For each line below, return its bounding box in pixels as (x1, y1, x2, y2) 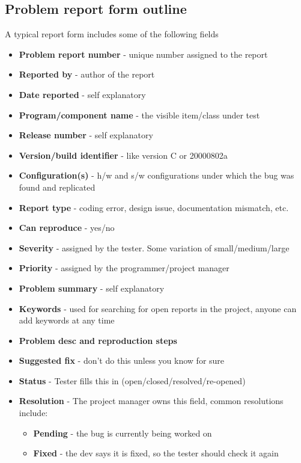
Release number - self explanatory (19, 129, 153, 141)
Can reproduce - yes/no (19, 221, 115, 234)
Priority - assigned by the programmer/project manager (19, 262, 230, 274)
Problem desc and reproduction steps (19, 334, 177, 346)
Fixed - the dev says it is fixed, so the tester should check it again (33, 447, 279, 459)
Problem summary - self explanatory (19, 281, 165, 294)
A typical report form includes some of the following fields (5, 28, 219, 40)
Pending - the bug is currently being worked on (33, 426, 212, 439)
